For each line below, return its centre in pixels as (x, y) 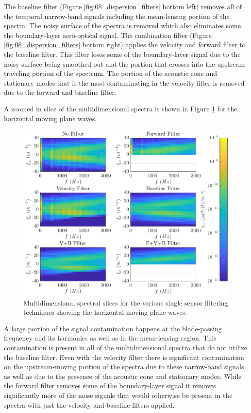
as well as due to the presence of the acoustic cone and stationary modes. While (123, 376)
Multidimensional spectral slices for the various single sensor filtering (126, 302)
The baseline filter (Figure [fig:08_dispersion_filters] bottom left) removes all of (123, 6)
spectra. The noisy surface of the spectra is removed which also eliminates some (122, 26)
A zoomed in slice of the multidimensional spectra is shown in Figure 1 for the (121, 108)
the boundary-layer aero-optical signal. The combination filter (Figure (108, 35)
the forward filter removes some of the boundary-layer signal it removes (110, 386)
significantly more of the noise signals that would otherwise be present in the (118, 395)
